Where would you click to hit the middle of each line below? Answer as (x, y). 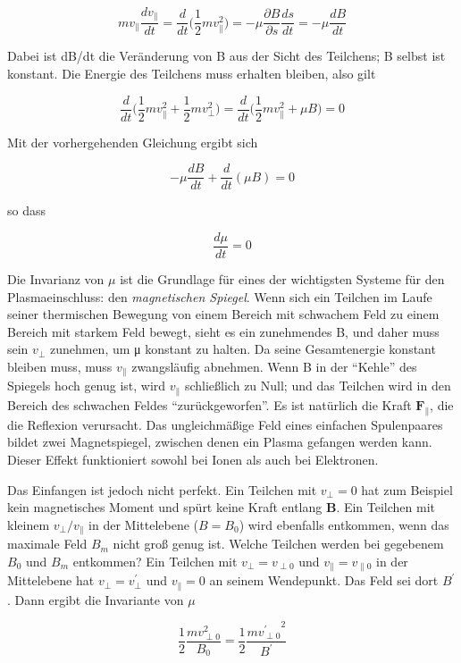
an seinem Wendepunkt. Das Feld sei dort (324, 580)
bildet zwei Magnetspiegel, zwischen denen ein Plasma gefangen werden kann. (220, 442)
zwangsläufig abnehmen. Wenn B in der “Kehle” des (274, 367)
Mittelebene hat (51, 580)
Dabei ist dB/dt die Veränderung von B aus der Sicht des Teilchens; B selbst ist (226, 56)
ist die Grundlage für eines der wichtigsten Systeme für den (282, 279)
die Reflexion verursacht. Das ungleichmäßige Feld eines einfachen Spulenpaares (225, 424)
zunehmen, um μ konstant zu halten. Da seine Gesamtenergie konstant (243, 349)
